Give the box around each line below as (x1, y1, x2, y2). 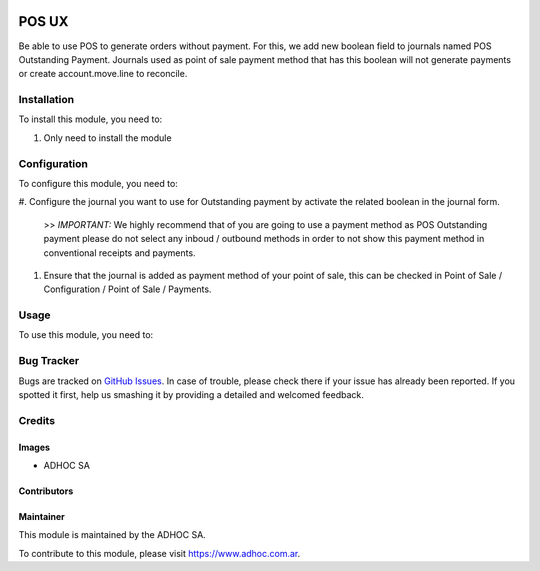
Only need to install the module (43, 131, 172, 144)
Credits (18, 413, 55, 427)
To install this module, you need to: (18, 113, 163, 125)
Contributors (18, 485, 74, 497)
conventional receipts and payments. (43, 246, 196, 259)
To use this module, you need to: (18, 329, 154, 341)
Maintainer (18, 510, 65, 522)
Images (18, 441, 50, 453)
